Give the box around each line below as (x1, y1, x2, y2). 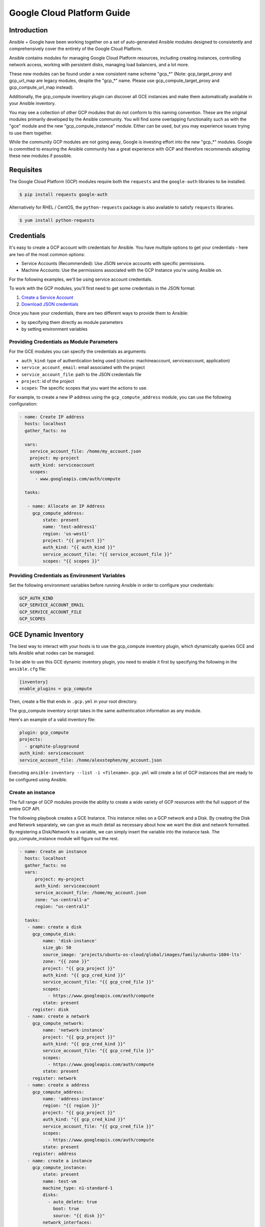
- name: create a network (27, 1014, 90, 1019)
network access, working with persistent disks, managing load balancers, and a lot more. (9, 62, 189, 68)
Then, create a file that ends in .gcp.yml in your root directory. (9, 698, 138, 704)
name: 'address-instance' (42, 1096, 105, 1102)
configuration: (9, 401, 38, 407)
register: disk (32, 1007, 69, 1012)
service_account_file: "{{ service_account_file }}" (42, 551, 172, 557)
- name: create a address (27, 1082, 90, 1088)
